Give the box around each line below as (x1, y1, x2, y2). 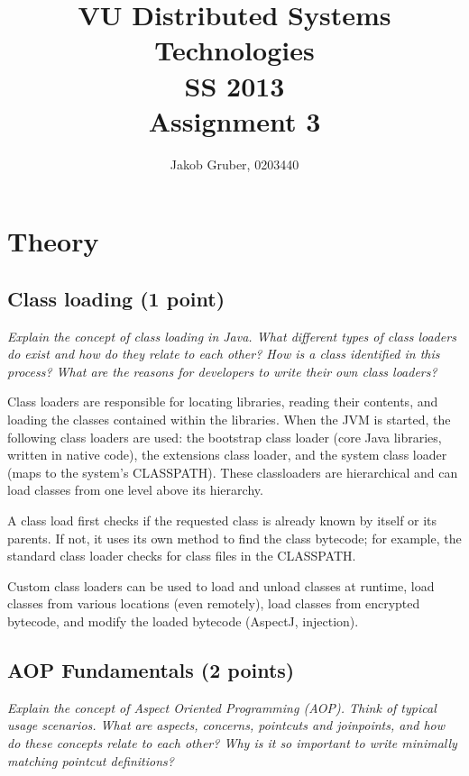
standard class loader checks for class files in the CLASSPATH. (7, 546, 356, 565)
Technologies (154, 32, 315, 68)
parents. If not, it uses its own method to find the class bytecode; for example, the (7, 528, 462, 547)
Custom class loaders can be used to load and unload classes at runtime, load (7, 576, 435, 595)
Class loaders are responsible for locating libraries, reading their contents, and (7, 392, 438, 411)
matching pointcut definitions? (7, 751, 174, 770)
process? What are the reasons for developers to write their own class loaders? (7, 361, 437, 380)
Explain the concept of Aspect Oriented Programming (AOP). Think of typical (7, 698, 437, 717)
